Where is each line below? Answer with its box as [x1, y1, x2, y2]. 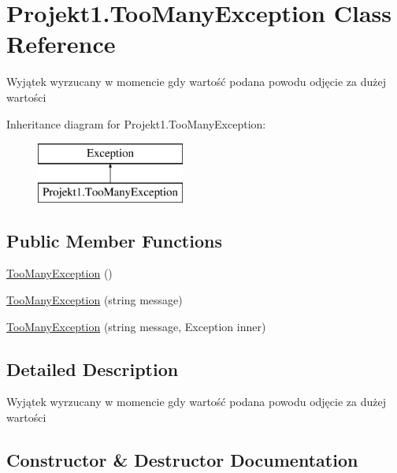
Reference [6, 28, 116, 60]
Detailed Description [6, 356, 179, 381]
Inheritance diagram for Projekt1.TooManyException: [6, 115, 266, 132]
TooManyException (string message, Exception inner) [6, 318, 266, 334]
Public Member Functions [6, 228, 222, 252]
